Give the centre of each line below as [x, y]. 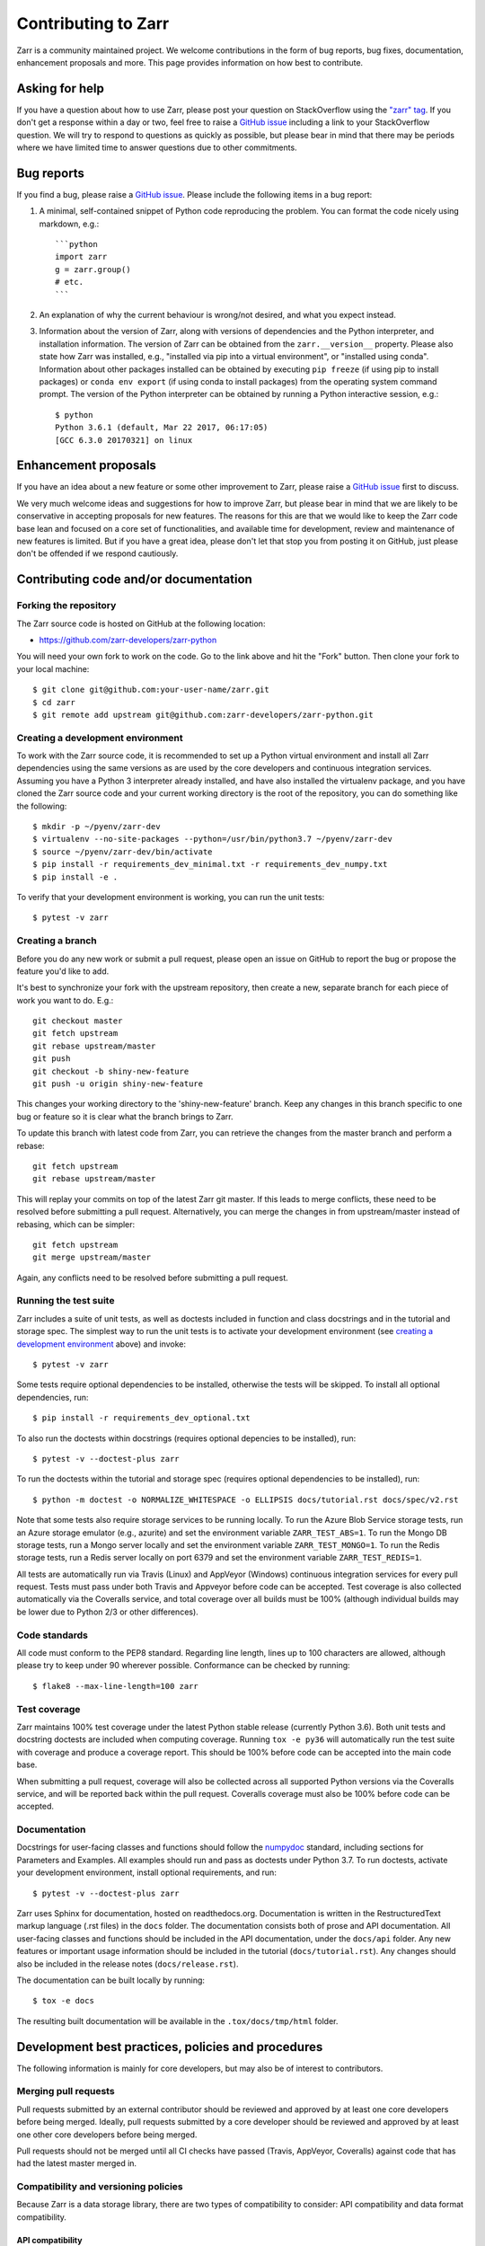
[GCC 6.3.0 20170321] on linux [124, 440]
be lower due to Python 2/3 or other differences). [108, 1612]
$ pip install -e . [75, 877]
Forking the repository [66, 606]
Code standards [53, 1635]
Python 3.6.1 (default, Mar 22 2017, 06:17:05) [162, 428]
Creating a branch [57, 941]
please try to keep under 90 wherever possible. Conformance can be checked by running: [183, 1666]
